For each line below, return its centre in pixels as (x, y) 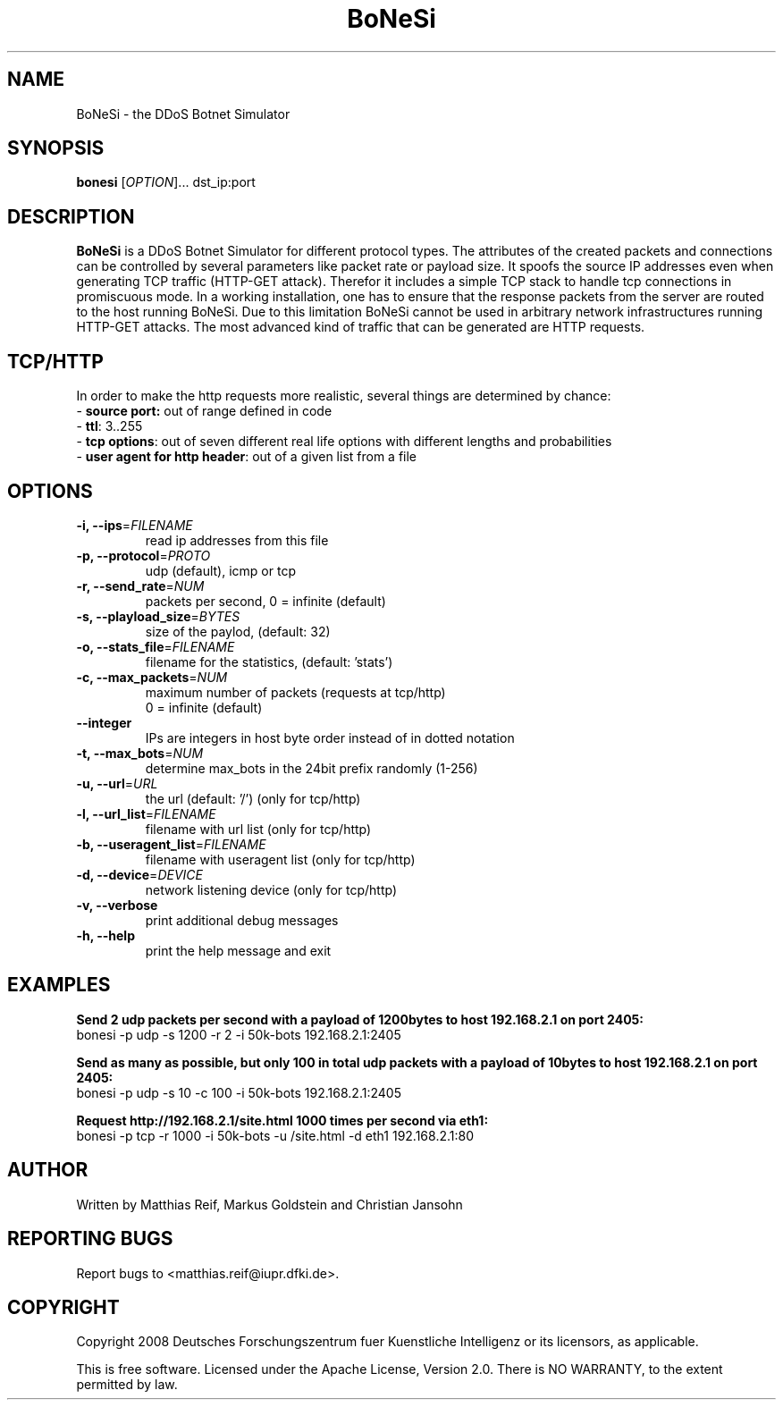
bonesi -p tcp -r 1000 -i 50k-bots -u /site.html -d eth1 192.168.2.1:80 (275, 1135)
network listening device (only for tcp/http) (271, 889)
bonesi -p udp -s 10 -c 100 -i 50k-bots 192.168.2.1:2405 (239, 1092)
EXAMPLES (59, 985)
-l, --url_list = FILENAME (146, 813)
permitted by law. (127, 1385)
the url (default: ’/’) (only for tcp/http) (253, 798)
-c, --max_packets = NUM (152, 677)
